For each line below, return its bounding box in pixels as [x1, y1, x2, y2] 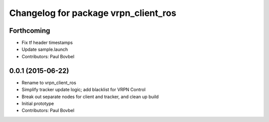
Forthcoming [9, 26, 50, 35]
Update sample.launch [21, 46, 68, 52]
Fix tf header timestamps [21, 40, 73, 46]
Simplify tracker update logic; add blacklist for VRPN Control [21, 87, 146, 93]
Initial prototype [21, 100, 54, 107]
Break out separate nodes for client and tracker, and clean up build [21, 94, 159, 100]
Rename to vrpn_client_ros [21, 80, 77, 86]
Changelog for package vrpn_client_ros [9, 7, 176, 18]
